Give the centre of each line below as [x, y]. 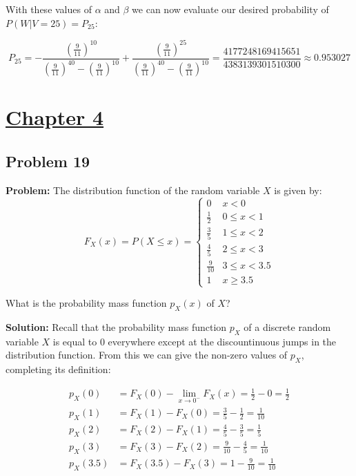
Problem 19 [48, 161]
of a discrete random [287, 327]
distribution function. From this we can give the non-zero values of [147, 355]
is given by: [298, 190]
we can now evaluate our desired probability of [230, 9]
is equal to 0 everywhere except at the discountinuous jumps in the [195, 341]
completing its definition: [58, 369]
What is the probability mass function [86, 303]
